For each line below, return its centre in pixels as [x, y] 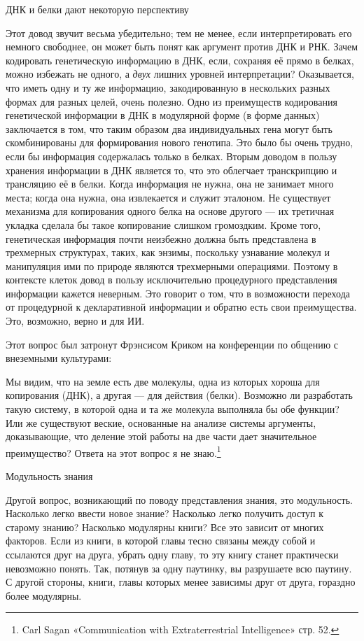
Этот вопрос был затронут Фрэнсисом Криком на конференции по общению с [172, 344]
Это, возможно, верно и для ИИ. [75, 321]
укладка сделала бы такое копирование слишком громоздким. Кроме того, [163, 224]
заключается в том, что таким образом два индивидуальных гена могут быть [169, 128]
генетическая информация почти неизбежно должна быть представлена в [161, 238]
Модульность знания [49, 476]
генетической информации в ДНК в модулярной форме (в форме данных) [163, 115]
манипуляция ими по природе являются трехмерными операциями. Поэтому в [172, 266]
